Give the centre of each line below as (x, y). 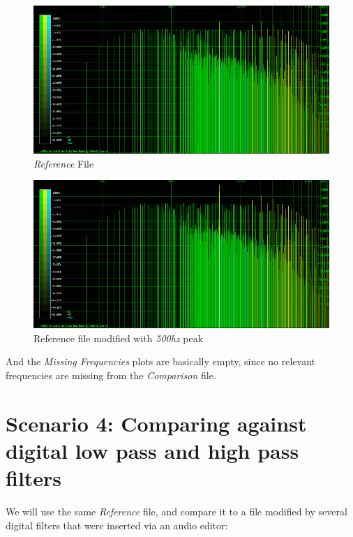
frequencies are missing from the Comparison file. (111, 375)
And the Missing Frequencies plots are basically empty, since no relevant (161, 361)
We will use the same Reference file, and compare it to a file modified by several (176, 512)
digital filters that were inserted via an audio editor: (117, 525)
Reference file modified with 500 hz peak (119, 338)
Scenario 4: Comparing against (156, 423)
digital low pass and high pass (152, 450)
